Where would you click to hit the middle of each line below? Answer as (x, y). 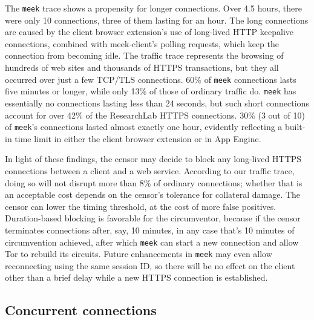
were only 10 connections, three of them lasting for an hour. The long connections (157, 20)
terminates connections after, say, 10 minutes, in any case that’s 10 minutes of (150, 230)
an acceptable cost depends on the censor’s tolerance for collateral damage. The (153, 194)
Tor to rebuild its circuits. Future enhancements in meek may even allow (139, 254)
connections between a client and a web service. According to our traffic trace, (150, 170)
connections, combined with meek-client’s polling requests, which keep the (142, 43)
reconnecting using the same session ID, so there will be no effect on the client (150, 265)
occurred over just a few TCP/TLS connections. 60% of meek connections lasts (151, 79)
